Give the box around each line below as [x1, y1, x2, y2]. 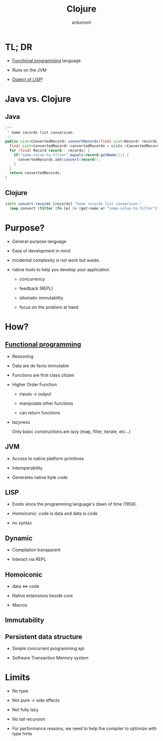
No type [12, 688, 29, 694]
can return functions [19, 410, 61, 415]
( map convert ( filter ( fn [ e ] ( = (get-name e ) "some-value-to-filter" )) [9, 206, 160, 211]
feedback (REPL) [19, 285, 53, 291]
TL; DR [5, 41, 33, 52]
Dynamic [5, 534, 33, 542]
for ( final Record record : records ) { [9, 148, 90, 153]
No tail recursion [12, 716, 46, 722]
